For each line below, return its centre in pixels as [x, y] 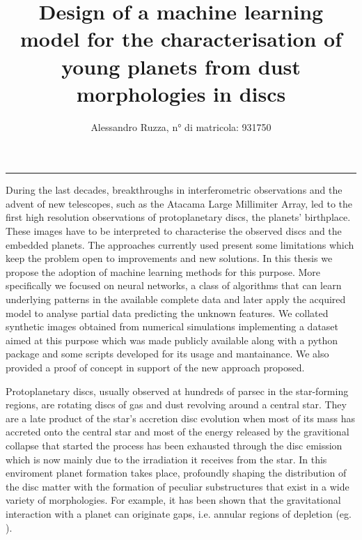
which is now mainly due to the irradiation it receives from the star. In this [166, 459]
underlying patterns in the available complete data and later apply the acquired [176, 299]
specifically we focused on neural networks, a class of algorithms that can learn [174, 285]
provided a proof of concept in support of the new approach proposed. [155, 367]
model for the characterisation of [181, 39]
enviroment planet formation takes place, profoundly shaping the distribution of [176, 473]
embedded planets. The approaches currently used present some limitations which [180, 244]
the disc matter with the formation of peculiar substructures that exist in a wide [178, 486]
